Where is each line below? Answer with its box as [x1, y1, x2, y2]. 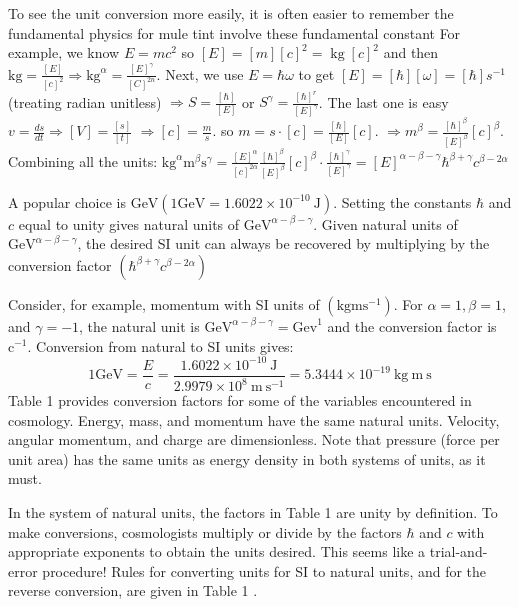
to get [298, 63, 335, 84]
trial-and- [429, 541, 488, 562]
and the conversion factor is [327, 315, 497, 336]
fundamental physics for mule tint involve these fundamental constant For [8, 22, 461, 43]
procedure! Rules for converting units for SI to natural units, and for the [42, 560, 487, 581]
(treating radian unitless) [8, 91, 162, 112]
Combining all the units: [8, 150, 158, 171]
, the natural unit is [79, 315, 200, 336]
